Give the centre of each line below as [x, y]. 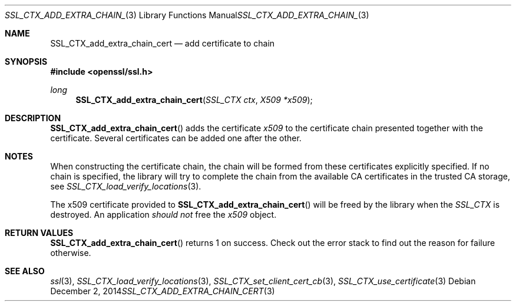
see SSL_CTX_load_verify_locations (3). [126, 186]
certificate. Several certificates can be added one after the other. [176, 138]
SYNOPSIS [26, 61]
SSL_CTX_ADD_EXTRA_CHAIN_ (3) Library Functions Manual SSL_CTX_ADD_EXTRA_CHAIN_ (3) [187, 15]
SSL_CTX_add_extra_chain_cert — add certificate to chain [163, 43]
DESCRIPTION [33, 118]
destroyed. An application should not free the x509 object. [163, 214]
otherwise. [71, 253]
